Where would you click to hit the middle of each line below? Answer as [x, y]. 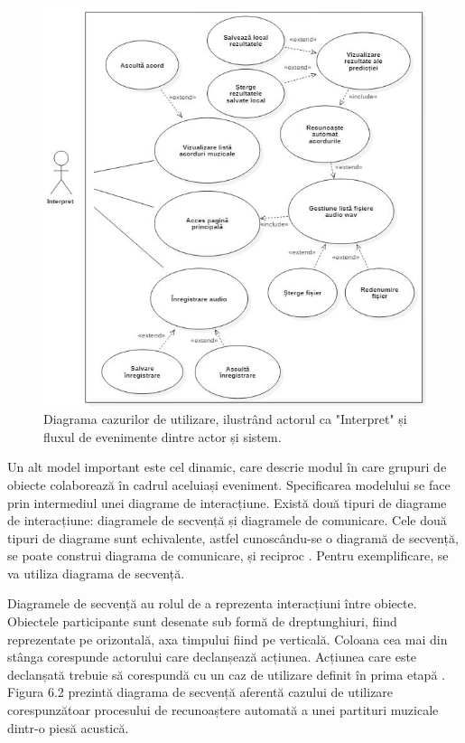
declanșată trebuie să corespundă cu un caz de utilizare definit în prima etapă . [226, 674]
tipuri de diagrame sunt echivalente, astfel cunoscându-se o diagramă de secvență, [233, 537]
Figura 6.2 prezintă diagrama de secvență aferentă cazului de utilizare [200, 692]
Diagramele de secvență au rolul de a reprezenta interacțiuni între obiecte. [212, 603]
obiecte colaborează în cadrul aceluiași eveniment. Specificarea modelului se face [229, 484]
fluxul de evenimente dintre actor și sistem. [163, 436]
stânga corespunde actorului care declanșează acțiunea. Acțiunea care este [212, 657]
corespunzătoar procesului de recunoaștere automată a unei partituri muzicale [223, 710]
